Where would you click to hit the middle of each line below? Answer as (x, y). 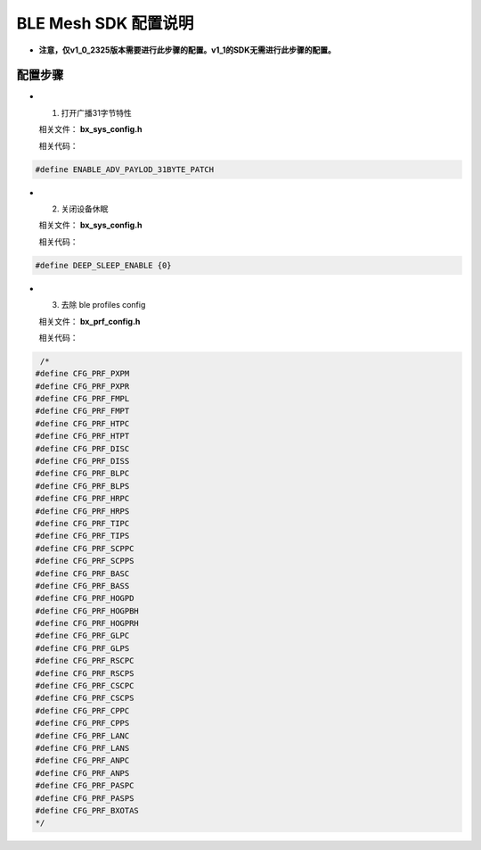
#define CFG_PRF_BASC (82, 574)
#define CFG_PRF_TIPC (82, 523)
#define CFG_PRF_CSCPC (85, 686)
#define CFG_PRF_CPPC (82, 710)
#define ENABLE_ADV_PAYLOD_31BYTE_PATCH (124, 169)
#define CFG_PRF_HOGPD (85, 598)
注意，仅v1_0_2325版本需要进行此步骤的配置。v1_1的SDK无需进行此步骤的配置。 (187, 50)
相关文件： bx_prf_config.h (90, 321)
